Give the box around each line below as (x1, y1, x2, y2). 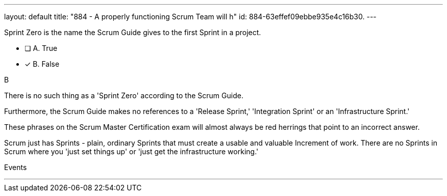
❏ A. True (24, 44, 58, 52)
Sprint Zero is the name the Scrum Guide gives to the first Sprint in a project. (4, 28, 261, 37)
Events (4, 163, 27, 172)
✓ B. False (24, 60, 60, 68)
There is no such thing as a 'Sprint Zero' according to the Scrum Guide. (4, 91, 243, 100)
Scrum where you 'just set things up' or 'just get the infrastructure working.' (4, 147, 259, 156)
